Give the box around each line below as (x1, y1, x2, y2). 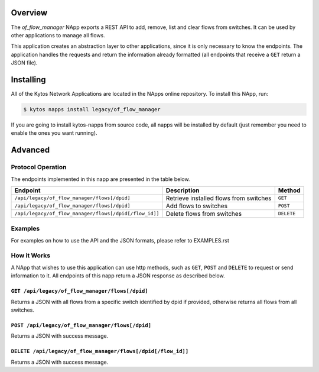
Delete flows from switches (165, 209, 242, 218)
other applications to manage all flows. (11, 31, 106, 38)
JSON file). (11, 59, 38, 66)
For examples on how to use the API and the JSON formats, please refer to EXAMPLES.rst (11, 237, 230, 244)
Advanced (11, 145, 50, 155)
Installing (11, 75, 47, 85)
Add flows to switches (165, 202, 227, 210)
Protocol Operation (11, 163, 67, 172)
